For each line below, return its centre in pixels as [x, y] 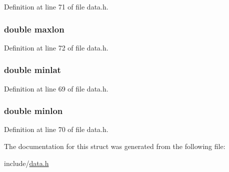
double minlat [32, 70]
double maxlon [34, 29]
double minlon [33, 111]
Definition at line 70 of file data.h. [56, 129]
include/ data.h [26, 163]
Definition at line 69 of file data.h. [56, 88]
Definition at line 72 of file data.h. [56, 47]
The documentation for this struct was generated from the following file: [115, 146]
